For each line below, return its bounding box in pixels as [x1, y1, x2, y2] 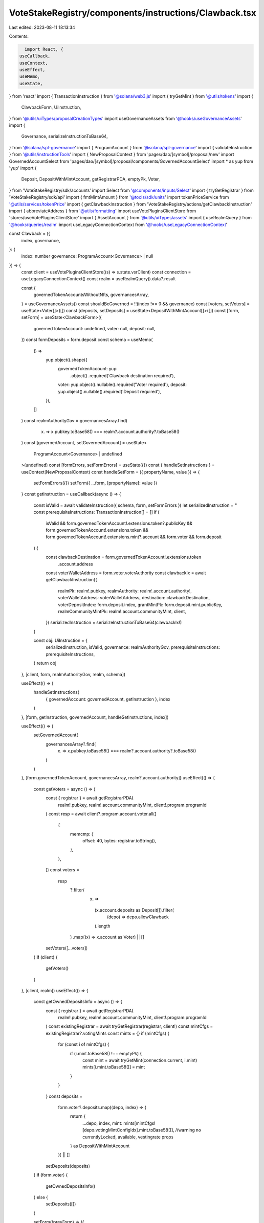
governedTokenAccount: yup [58, 366, 117, 372]
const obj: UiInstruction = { [33, 637, 88, 643]
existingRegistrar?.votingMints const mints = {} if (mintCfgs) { [45, 1030, 170, 1036]
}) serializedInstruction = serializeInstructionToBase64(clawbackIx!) [45, 619, 182, 626]
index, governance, [21, 237, 61, 243]
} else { [33, 1194, 48, 1200]
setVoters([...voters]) [45, 945, 88, 951]
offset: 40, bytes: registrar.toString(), [82, 838, 156, 844]
